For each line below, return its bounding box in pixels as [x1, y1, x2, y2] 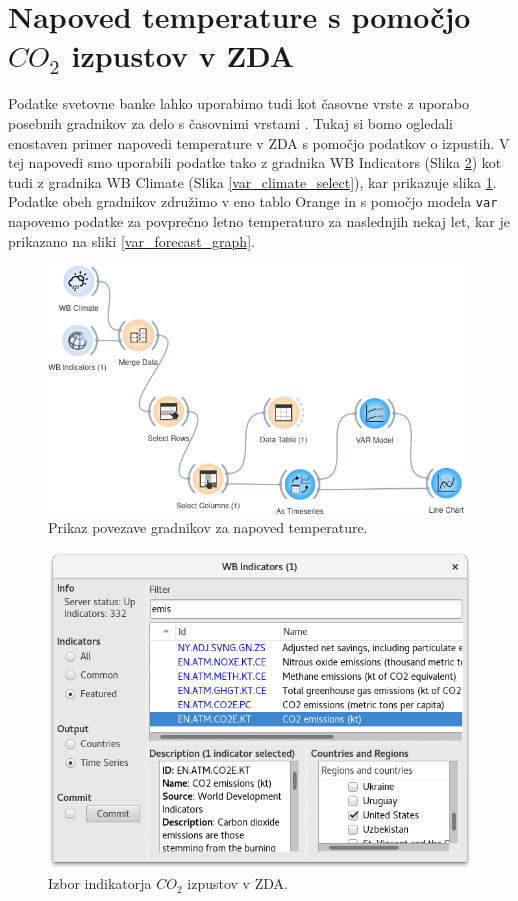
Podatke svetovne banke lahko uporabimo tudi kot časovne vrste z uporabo [8, 93, 470, 114]
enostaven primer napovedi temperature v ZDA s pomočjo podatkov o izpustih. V [8, 132, 510, 153]
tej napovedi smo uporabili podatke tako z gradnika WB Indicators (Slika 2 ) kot [8, 152, 502, 173]
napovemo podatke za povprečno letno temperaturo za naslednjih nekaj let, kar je [8, 210, 510, 231]
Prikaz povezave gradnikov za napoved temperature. [48, 517, 368, 538]
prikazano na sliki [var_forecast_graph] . [8, 230, 255, 251]
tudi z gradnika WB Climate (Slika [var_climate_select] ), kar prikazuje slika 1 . [8, 171, 497, 192]
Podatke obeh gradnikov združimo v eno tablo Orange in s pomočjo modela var [8, 191, 498, 212]
